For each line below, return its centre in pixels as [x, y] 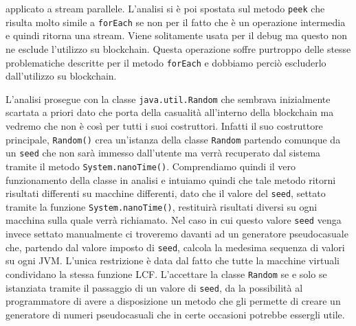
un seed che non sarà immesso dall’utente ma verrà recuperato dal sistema [163, 153]
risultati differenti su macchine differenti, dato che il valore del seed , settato [166, 193]
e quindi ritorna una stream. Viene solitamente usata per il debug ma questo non [177, 35]
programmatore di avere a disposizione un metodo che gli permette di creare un [173, 301]
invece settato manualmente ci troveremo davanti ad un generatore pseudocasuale [177, 234]
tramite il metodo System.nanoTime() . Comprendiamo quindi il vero [151, 166]
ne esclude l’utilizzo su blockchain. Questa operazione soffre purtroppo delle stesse [178, 48]
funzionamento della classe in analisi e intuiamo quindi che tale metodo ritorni [171, 179]
